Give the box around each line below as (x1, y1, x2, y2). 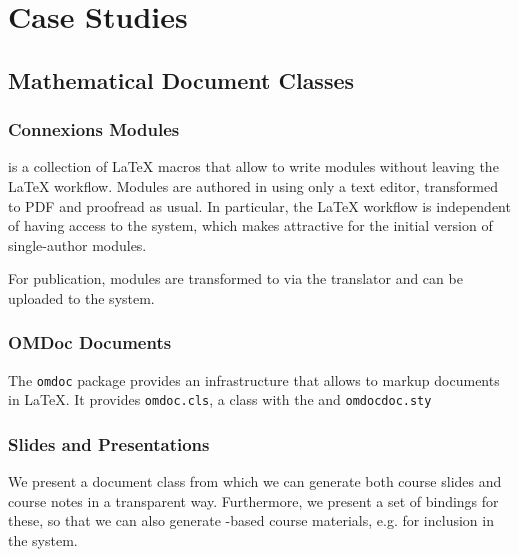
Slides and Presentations (8, 431, 210, 456)
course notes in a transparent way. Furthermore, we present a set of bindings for (8, 490, 499, 511)
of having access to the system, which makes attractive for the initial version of (8, 215, 493, 236)
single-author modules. (8, 234, 147, 255)
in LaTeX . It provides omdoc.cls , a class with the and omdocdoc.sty (8, 389, 432, 410)
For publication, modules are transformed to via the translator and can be (8, 268, 463, 289)
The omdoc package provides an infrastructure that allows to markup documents (8, 369, 500, 390)
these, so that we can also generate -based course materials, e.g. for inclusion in (8, 510, 494, 531)
